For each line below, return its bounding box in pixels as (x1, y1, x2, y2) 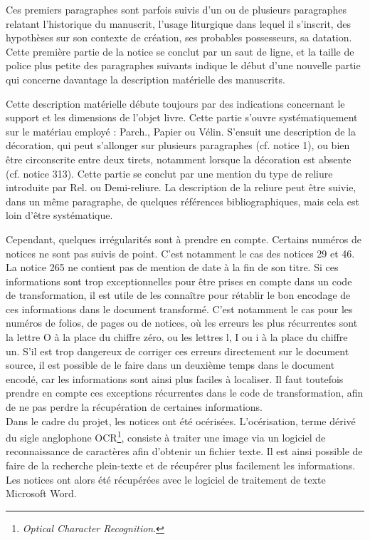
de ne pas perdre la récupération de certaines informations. (6, 399, 263, 414)
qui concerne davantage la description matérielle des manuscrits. (6, 71, 285, 86)
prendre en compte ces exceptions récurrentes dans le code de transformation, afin (6, 385, 364, 400)
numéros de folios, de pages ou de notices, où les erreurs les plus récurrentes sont (6, 315, 358, 330)
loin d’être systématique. (6, 208, 113, 223)
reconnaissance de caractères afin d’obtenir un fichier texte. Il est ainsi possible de (6, 444, 363, 459)
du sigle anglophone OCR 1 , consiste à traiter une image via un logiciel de (6, 428, 326, 444)
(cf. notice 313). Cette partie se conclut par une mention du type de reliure (6, 165, 333, 180)
